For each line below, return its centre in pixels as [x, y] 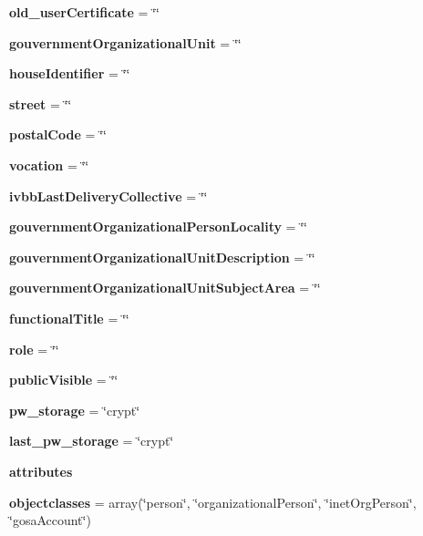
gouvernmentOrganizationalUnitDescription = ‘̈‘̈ [162, 257]
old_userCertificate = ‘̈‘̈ [84, 12]
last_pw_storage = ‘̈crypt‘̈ [92, 441]
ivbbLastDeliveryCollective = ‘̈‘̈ [108, 196]
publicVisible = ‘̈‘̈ [64, 380]
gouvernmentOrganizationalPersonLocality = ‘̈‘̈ [158, 227]
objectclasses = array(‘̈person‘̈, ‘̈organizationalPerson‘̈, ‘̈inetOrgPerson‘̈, [213, 502]
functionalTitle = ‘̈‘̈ [69, 318]
